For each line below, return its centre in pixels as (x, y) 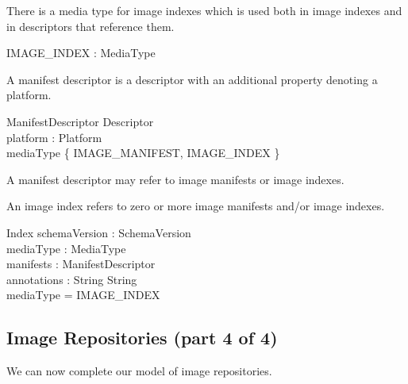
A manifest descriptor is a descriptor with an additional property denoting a (192, 79)
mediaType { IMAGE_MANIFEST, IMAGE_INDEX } (143, 153)
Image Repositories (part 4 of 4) (142, 338)
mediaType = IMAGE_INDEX (83, 295)
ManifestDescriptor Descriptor (80, 121)
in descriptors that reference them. (90, 26)
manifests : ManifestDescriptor (81, 264)
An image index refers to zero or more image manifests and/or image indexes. (196, 206)
